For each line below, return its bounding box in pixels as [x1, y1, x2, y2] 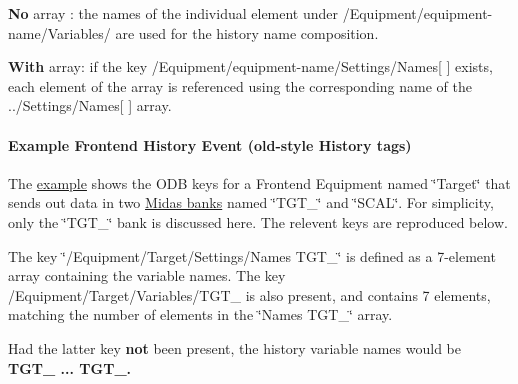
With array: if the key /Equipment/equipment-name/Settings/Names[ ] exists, [8, 56, 493, 77]
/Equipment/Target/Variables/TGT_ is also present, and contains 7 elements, [8, 284, 491, 305]
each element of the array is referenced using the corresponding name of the [8, 75, 472, 96]
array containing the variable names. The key [8, 265, 286, 286]
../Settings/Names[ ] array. [8, 95, 172, 116]
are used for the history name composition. [115, 22, 379, 43]
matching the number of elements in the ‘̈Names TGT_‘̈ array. [8, 304, 393, 325]
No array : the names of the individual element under [8, 3, 339, 23]
